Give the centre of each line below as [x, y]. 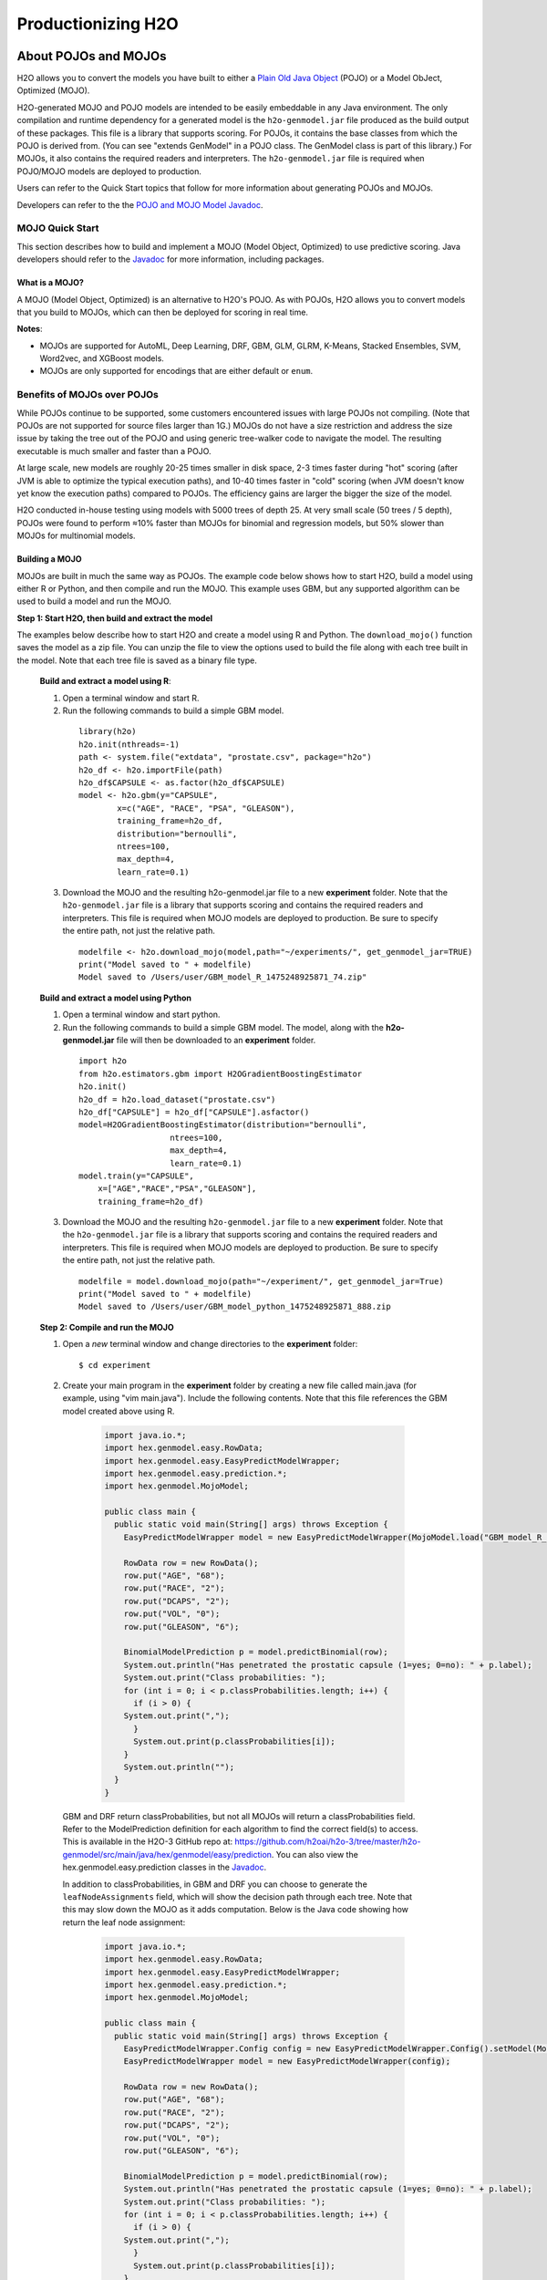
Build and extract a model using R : [106, 681]
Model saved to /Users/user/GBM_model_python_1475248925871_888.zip [235, 1307]
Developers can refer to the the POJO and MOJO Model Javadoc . [140, 204]
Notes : [30, 329]
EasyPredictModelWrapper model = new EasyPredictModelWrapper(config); [287, 2062]
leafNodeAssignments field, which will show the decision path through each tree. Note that [237, 1897]
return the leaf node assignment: [124, 1922]
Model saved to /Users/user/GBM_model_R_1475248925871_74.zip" [223, 977]
